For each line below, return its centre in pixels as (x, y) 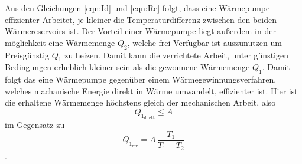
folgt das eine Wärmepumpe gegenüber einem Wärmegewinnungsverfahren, (141, 79)
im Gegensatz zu (35, 125)
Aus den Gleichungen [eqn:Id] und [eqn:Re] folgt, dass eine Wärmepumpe (137, 8)
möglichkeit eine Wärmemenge (60, 42)
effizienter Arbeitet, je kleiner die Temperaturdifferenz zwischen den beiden (141, 19)
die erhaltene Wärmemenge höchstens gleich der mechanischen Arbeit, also (140, 102)
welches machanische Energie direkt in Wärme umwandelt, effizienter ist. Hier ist (151, 91)
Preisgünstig (27, 55)
